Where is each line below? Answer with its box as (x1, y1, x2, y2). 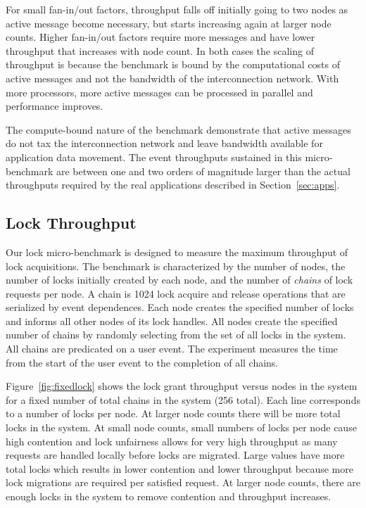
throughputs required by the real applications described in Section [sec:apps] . (6, 177, 340, 192)
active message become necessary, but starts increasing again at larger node (6, 15, 332, 30)
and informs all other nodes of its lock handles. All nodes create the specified (6, 313, 338, 328)
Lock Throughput (6, 212, 137, 234)
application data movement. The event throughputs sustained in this (6, 149, 302, 164)
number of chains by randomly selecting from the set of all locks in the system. (6, 327, 346, 342)
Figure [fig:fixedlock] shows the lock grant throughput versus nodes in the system (6, 379, 358, 393)
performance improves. (6, 99, 103, 113)
